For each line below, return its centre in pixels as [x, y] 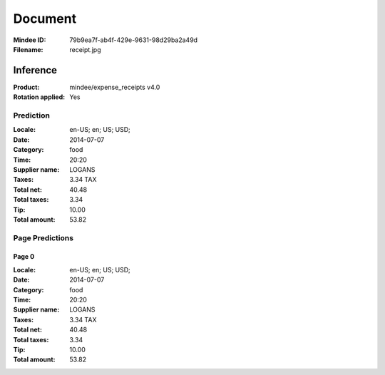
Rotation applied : [39, 97]
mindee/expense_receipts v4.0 [115, 87]
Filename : [28, 49]
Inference [35, 70]
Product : [26, 87]
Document [45, 19]
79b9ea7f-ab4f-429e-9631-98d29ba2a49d [134, 40]
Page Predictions [43, 237]
